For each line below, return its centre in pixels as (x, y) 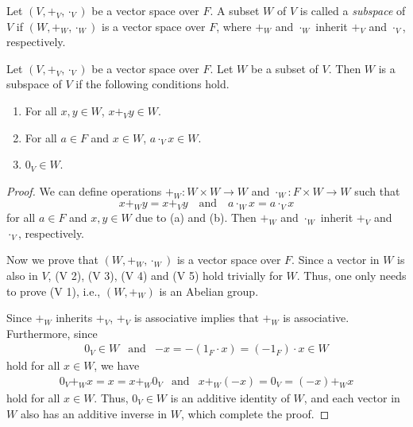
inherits (74, 318)
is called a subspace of (353, 10)
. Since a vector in (336, 260)
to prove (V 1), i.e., (54, 291)
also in (22, 275)
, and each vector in (352, 397)
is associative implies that (196, 318)
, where (234, 26)
